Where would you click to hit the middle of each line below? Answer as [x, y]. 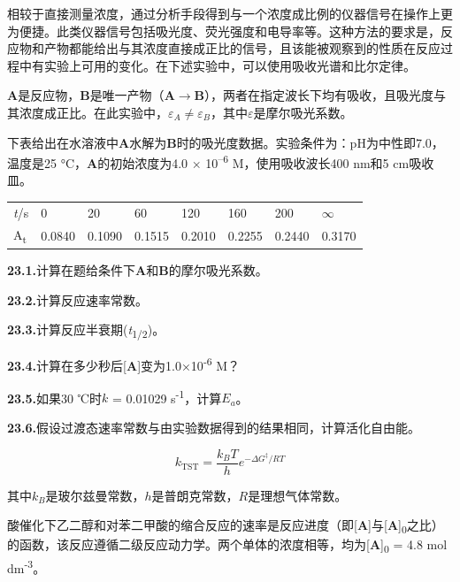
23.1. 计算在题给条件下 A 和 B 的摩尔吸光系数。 [138, 270]
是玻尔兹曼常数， [95, 495]
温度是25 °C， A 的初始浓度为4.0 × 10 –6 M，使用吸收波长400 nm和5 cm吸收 [221, 161]
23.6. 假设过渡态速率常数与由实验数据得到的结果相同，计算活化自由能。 [214, 428]
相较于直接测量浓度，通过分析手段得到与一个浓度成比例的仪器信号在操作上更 [230, 13]
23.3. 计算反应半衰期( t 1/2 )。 [86, 331]
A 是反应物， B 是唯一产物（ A [91, 95]
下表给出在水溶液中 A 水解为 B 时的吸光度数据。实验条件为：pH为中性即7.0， [226, 142]
